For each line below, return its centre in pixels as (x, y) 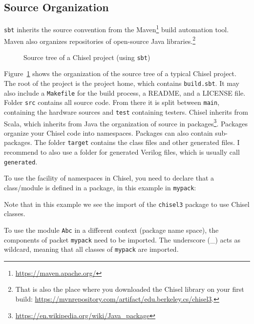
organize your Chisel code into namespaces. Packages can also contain (108, 132)
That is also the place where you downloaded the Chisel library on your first (130, 289)
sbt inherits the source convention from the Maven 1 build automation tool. (116, 29)
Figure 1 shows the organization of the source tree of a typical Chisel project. (120, 73)
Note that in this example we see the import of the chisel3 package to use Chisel (127, 204)
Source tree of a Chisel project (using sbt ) (87, 57)
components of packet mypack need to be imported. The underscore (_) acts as (122, 239)
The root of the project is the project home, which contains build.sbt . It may (122, 83)
